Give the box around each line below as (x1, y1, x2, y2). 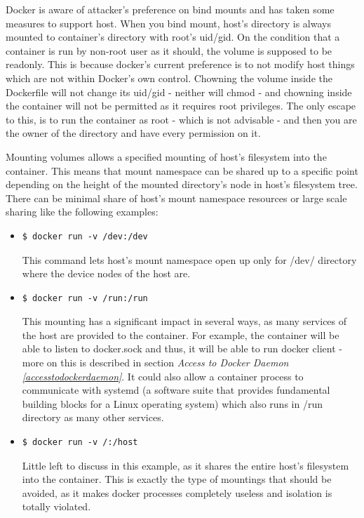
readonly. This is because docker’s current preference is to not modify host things (6, 57, 355, 72)
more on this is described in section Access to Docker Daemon (22, 355, 289, 370)
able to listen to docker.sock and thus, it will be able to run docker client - (22, 341, 342, 356)
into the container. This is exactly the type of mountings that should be (22, 472, 332, 486)
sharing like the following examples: (6, 204, 159, 219)
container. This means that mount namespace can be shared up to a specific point (6, 163, 358, 178)
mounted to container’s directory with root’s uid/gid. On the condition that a (6, 29, 340, 44)
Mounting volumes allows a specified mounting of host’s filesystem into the (6, 149, 327, 164)
